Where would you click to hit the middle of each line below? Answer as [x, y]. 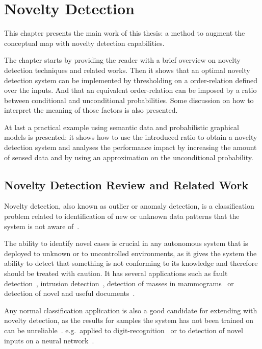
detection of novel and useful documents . [70, 293]
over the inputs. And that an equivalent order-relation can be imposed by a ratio [130, 90]
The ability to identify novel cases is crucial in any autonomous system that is [126, 243]
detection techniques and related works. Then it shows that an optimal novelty [127, 70]
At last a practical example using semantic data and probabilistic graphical [122, 127]
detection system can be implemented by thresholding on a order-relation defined [131, 80]
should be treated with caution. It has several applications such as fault [116, 273]
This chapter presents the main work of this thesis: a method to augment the [125, 33]
